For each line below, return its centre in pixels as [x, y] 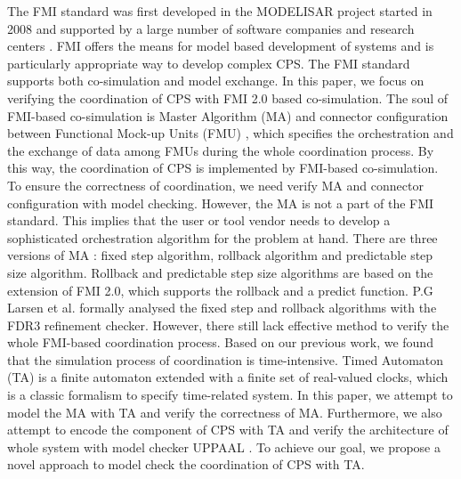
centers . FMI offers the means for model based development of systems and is [221, 46]
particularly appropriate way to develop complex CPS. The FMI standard [209, 63]
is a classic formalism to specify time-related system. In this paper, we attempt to [230, 395]
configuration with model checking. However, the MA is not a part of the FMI [221, 203]
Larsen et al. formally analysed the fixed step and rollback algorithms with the [222, 308]
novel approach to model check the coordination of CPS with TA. [186, 464]
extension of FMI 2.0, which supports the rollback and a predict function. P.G [220, 290]
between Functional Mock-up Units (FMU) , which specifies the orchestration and [230, 133]
